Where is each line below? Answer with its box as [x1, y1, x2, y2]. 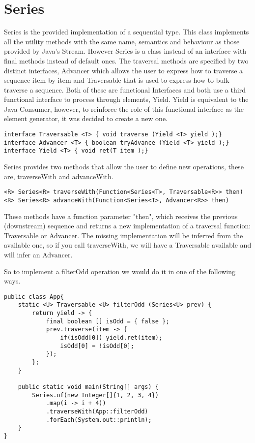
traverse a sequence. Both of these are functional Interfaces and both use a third [4, 84, 246, 95]
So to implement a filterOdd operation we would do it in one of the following [4, 266, 236, 276]
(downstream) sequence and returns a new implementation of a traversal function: [4, 221, 251, 231]
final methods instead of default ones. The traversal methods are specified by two [4, 55, 249, 65]
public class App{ [4, 293, 64, 300]
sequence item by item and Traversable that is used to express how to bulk [4, 75, 229, 85]
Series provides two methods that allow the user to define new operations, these [4, 161, 244, 172]
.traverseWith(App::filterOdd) [46, 408, 148, 415]
